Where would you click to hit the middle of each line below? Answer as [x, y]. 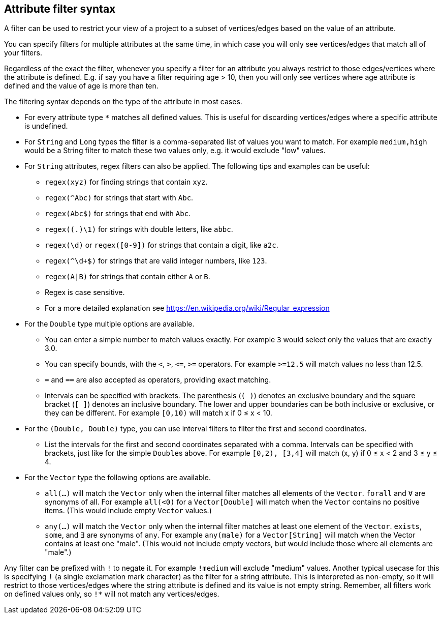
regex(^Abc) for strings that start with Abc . [119, 198]
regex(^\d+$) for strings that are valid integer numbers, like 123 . [156, 261]
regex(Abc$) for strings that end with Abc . [118, 214]
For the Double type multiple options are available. [109, 324]
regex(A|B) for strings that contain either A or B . [128, 277]
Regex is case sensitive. [85, 292]
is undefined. [46, 126]
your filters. [23, 53]
